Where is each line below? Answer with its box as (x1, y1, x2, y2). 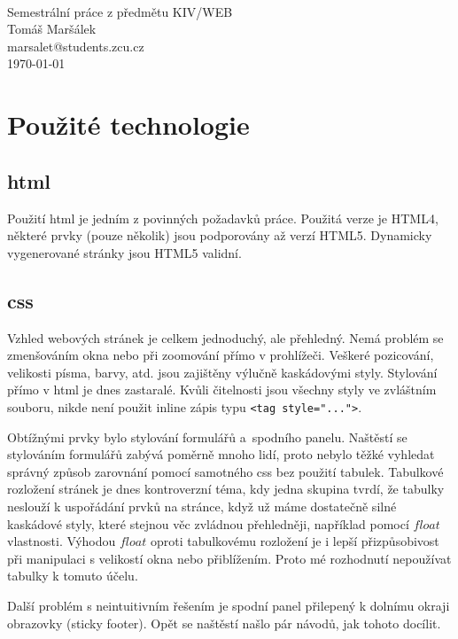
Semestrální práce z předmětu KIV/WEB (7, 2, 233, 20)
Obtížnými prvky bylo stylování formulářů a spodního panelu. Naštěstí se (7, 427, 408, 446)
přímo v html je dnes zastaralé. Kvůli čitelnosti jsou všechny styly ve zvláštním (7, 380, 437, 399)
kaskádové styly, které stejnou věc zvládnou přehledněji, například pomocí (7, 514, 409, 533)
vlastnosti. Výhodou (7, 532, 116, 550)
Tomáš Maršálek (7, 19, 97, 38)
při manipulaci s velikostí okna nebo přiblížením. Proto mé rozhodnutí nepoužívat (7, 549, 452, 567)
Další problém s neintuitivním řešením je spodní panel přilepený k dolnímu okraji (7, 596, 450, 614)
